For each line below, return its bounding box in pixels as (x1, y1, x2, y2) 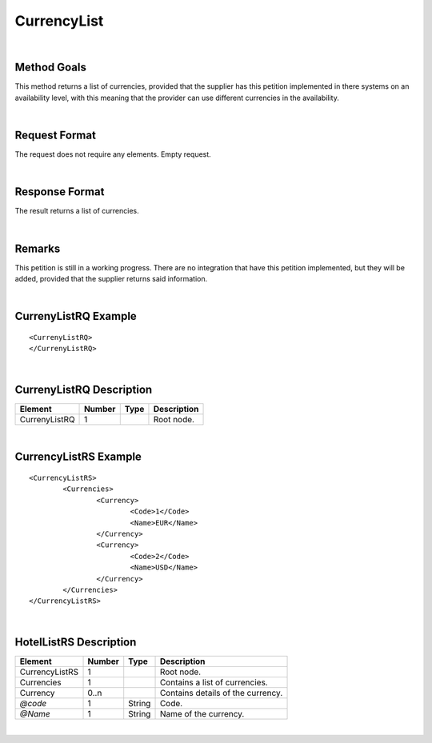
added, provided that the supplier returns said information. (14, 274, 208, 284)
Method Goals (14, 61, 87, 74)
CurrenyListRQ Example (14, 310, 138, 323)
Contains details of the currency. (159, 687, 283, 698)
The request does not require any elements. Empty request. (14, 150, 211, 159)
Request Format (14, 129, 96, 142)
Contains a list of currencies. (159, 677, 268, 688)
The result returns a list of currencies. (14, 206, 139, 216)
